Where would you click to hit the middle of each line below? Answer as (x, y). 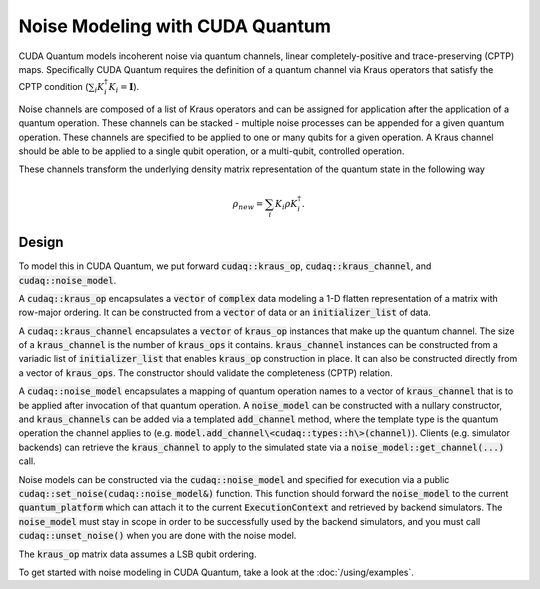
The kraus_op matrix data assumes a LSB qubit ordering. (137, 554)
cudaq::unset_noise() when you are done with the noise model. (157, 536)
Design (41, 242)
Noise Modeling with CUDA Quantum (175, 26)
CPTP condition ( (53, 87)
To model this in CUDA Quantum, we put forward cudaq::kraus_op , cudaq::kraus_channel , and (225, 266)
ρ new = (248, 205)
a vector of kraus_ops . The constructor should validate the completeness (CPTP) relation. (206, 372)
